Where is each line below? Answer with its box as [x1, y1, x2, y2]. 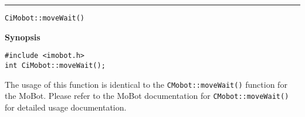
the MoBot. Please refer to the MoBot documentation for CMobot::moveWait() [5, 90, 289, 102]
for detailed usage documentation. [5, 101, 127, 113]
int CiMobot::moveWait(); [5, 61, 106, 70]
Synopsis [5, 30, 40, 43]
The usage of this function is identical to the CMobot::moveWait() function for [5, 78, 287, 90]
